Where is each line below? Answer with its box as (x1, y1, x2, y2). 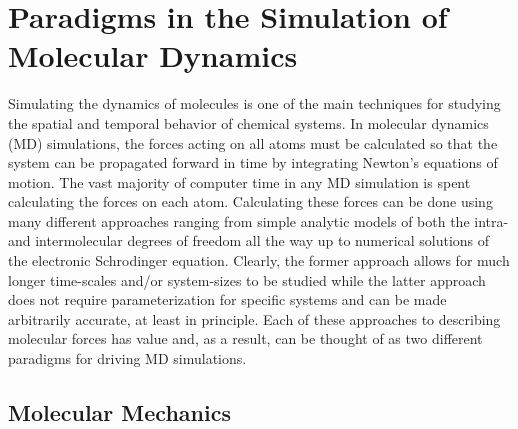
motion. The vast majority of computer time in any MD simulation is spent (8, 171, 471, 192)
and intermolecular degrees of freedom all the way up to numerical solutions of (8, 230, 490, 251)
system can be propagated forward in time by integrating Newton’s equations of (8, 152, 498, 173)
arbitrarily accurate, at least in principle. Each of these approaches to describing (8, 308, 501, 329)
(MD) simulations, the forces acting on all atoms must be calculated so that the (8, 132, 498, 153)
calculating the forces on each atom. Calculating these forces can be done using (8, 191, 493, 212)
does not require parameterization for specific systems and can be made (8, 289, 447, 310)
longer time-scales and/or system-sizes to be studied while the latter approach (8, 269, 486, 290)
